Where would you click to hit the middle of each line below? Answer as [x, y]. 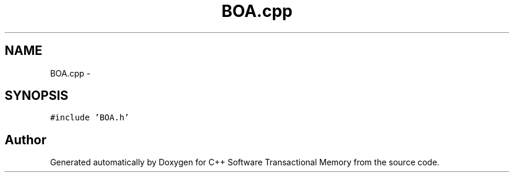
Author [26, 140]
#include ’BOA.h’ [90, 118]
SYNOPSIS [37, 96]
